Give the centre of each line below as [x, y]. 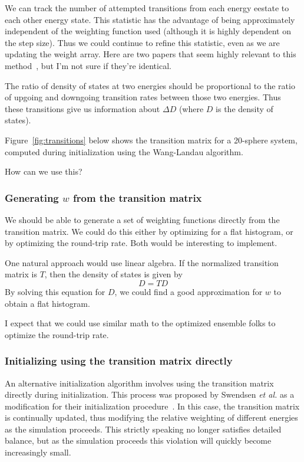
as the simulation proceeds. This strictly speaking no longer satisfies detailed [143, 429]
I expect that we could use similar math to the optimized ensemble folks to [140, 323]
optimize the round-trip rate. [57, 334]
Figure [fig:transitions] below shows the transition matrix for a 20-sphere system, [151, 140]
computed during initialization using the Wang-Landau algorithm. [124, 151]
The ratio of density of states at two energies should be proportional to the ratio [150, 85]
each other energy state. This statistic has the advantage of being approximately [150, 19]
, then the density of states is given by [113, 274]
